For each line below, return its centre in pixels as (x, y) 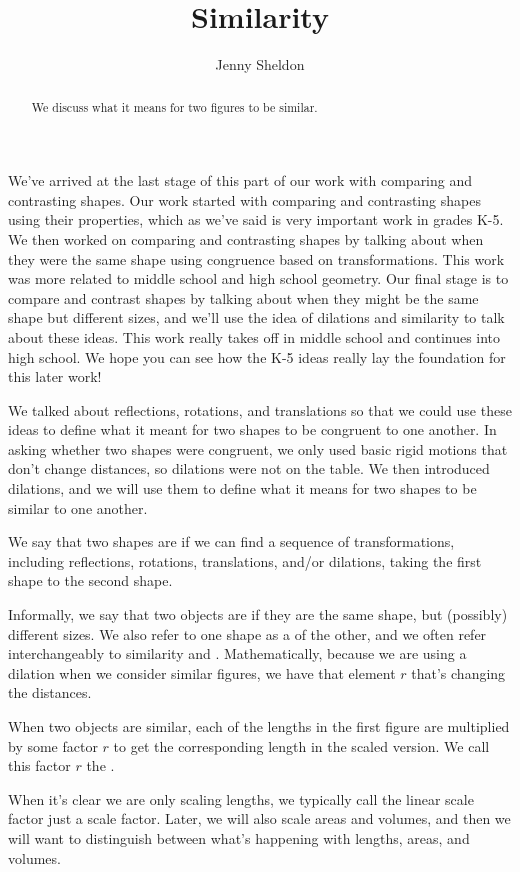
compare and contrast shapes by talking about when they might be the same (243, 297)
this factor (39, 765)
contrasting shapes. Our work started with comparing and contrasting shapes (244, 199)
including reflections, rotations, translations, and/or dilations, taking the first (245, 560)
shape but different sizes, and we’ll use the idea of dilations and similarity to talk (256, 317)
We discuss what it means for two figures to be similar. (174, 106)
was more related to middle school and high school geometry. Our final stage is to (258, 278)
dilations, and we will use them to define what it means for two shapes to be (242, 488)
